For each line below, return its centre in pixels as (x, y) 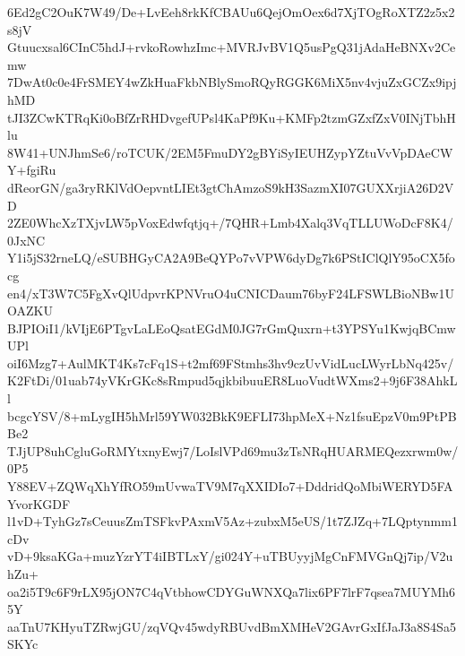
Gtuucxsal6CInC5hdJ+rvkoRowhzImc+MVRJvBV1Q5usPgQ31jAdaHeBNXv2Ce (232, 47)
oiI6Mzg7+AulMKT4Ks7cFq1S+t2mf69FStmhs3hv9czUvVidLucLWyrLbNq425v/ (231, 363)
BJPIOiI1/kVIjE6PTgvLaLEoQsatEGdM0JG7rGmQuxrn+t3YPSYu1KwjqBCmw (232, 328)
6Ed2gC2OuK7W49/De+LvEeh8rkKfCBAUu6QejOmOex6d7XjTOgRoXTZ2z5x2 (231, 12)
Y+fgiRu (32, 170)
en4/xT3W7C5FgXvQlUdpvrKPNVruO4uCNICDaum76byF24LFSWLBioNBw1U (231, 293)
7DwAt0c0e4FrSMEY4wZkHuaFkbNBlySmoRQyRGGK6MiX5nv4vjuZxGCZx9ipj (232, 82)
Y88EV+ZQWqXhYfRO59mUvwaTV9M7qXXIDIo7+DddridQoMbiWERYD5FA (230, 486)
